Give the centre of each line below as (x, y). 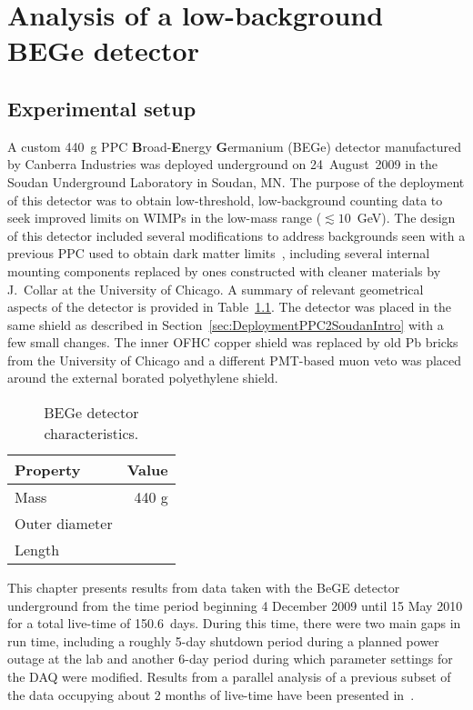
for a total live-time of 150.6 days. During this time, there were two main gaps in (234, 623)
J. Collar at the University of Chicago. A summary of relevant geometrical (216, 289)
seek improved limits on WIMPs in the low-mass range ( (165, 218)
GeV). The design (406, 218)
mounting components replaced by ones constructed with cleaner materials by (224, 270)
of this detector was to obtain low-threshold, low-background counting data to (225, 200)
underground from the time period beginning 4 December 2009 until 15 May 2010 (235, 605)
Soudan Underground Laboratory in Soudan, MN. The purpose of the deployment (236, 181)
